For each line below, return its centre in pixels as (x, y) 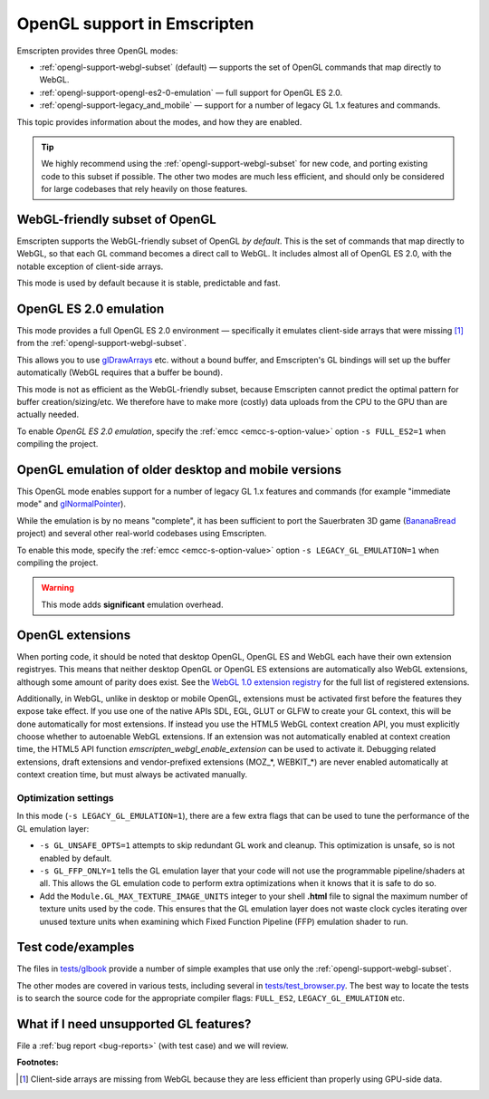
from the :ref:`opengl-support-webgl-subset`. (102, 343)
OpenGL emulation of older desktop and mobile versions (179, 470)
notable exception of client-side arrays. (90, 266)
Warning (58, 588)
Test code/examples (76, 947)
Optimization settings (65, 798)
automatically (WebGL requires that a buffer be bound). (120, 372)
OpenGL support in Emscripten (135, 24)
